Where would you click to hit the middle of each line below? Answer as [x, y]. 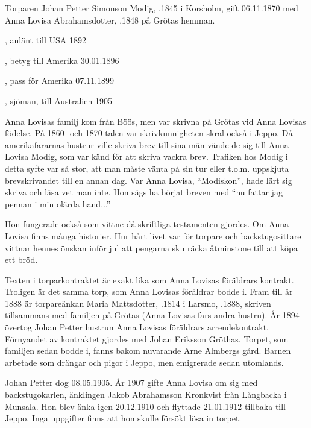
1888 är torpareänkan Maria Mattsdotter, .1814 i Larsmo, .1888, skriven [138, 303]
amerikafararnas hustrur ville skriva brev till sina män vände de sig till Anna [147, 144]
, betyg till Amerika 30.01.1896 [62, 60]
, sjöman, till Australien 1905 [58, 100]
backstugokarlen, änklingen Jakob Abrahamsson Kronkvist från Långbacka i [146, 395]
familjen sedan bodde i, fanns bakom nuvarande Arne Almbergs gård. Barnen [148, 351]
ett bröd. [21, 260]
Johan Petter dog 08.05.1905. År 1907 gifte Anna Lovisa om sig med [131, 382]
